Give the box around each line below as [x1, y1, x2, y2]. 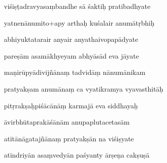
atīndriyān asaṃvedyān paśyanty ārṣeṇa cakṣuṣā [4, 150, 150, 160]
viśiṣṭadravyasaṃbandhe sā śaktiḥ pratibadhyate [4, 1, 151, 11]
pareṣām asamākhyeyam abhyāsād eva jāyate [4, 50, 139, 61]
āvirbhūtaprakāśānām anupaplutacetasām [4, 117, 130, 127]
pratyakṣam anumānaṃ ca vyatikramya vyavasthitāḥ [4, 83, 164, 94]
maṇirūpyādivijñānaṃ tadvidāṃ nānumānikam [4, 67, 146, 77]
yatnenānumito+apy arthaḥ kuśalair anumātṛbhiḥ [4, 17, 155, 28]
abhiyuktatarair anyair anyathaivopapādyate [4, 34, 138, 44]
